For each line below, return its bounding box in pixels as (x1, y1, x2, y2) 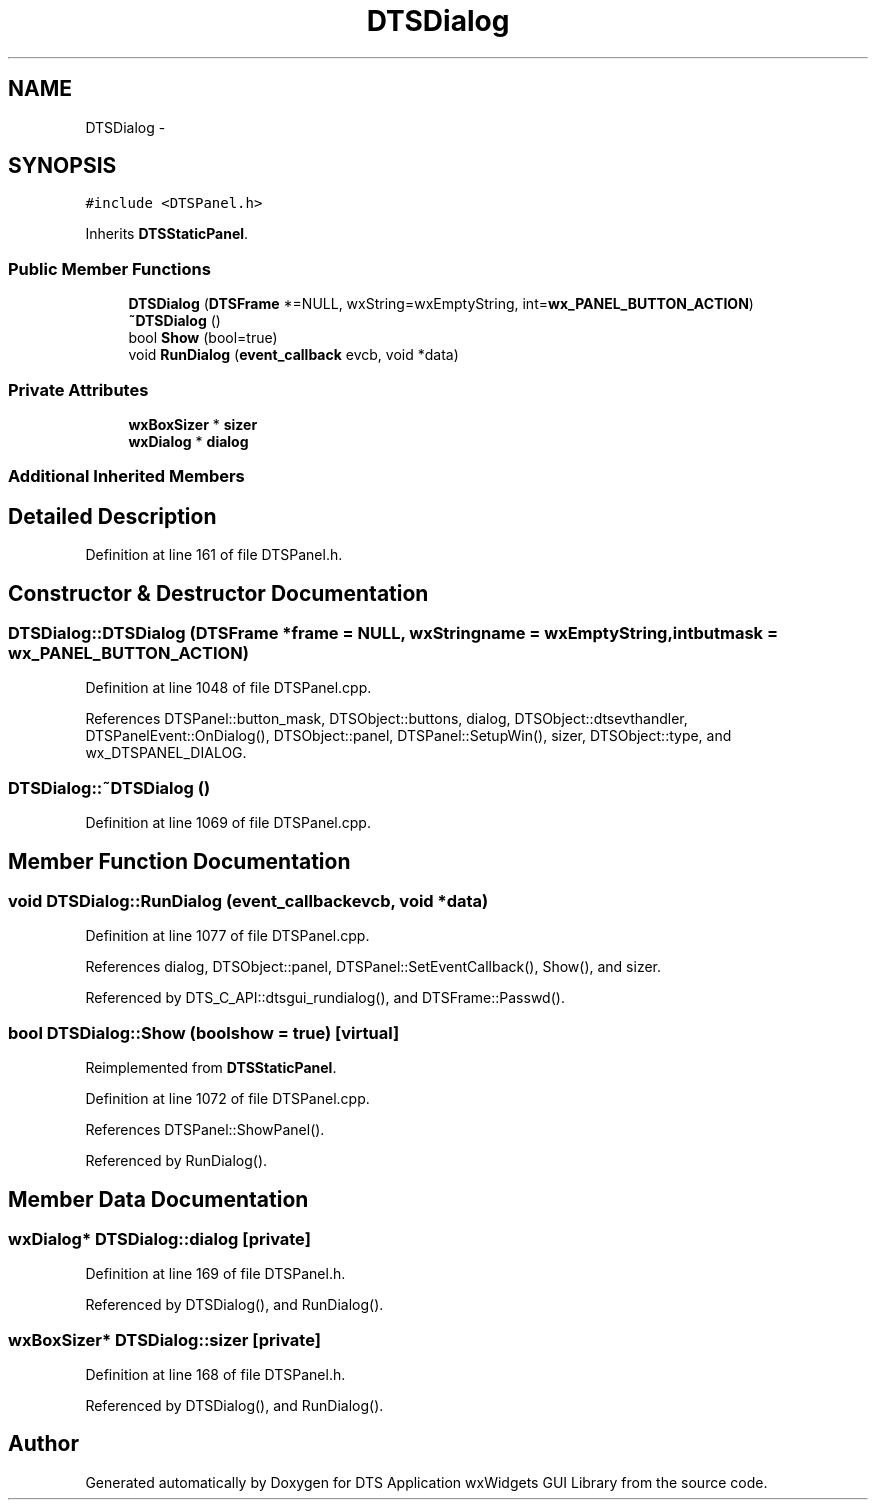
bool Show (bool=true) (128, 329, 278, 347)
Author (8, 1431, 79, 1457)
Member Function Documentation (8, 848, 351, 874)
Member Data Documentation (8, 1186, 309, 1212)
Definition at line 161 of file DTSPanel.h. (85, 546, 343, 564)
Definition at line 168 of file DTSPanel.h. (85, 1366, 346, 1384)
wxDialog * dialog (128, 432, 249, 450)
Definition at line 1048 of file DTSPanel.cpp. (85, 679, 372, 697)
